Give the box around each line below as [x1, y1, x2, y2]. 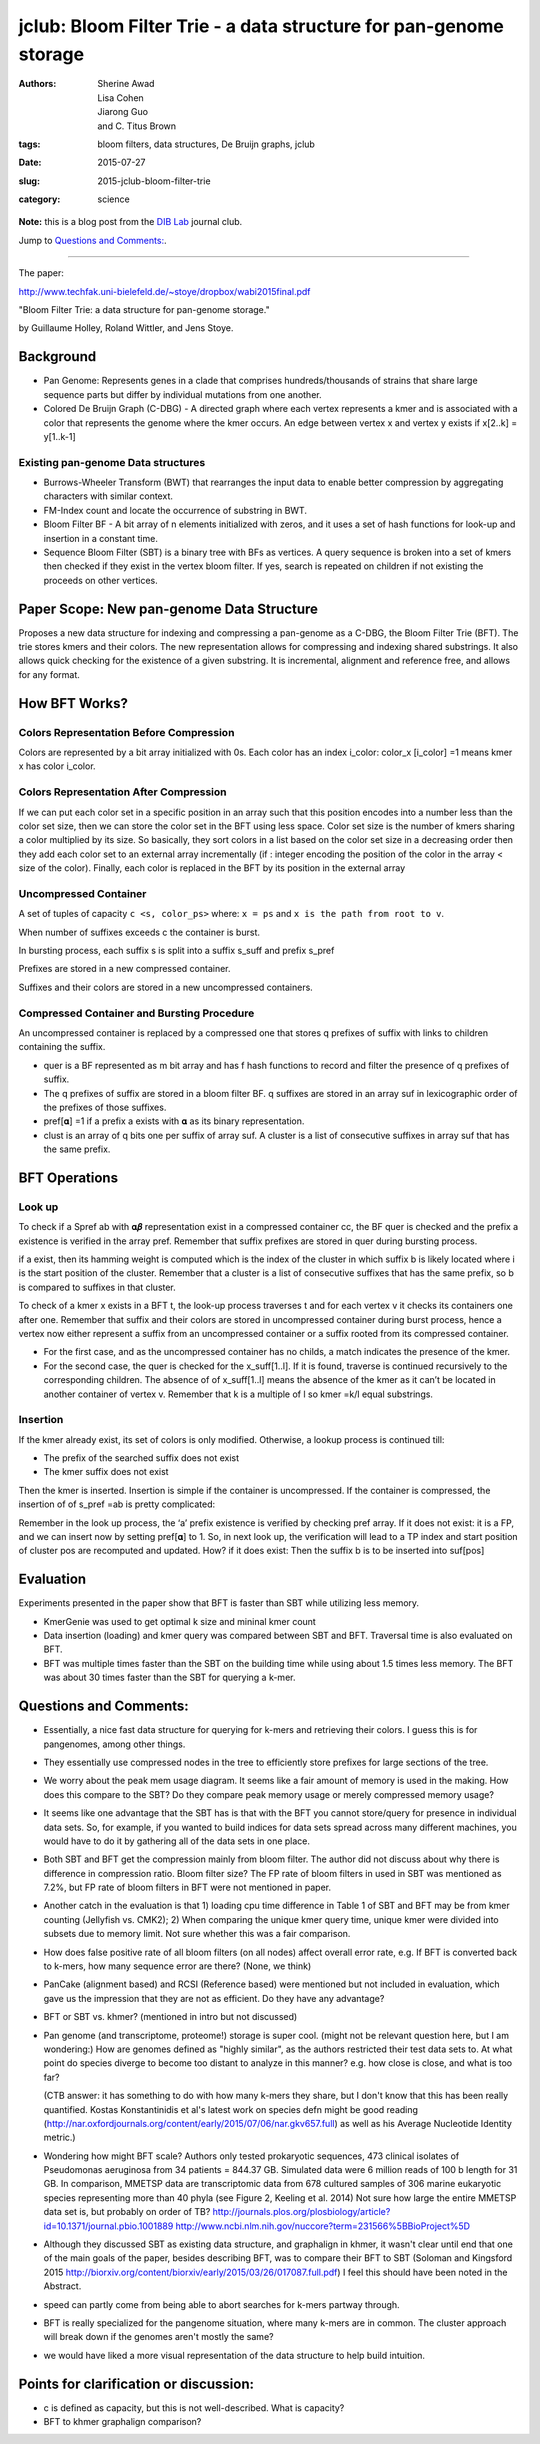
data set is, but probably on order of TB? [43, 2206, 211, 2218]
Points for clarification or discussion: [18, 2375, 255, 2392]
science [97, 193, 130, 205]
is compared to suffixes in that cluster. [18, 1281, 177, 1293]
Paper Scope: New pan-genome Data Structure [18, 600, 319, 617]
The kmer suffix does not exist [43, 1466, 169, 1478]
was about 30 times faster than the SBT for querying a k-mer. [43, 1671, 296, 1684]
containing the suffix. [18, 1041, 106, 1053]
